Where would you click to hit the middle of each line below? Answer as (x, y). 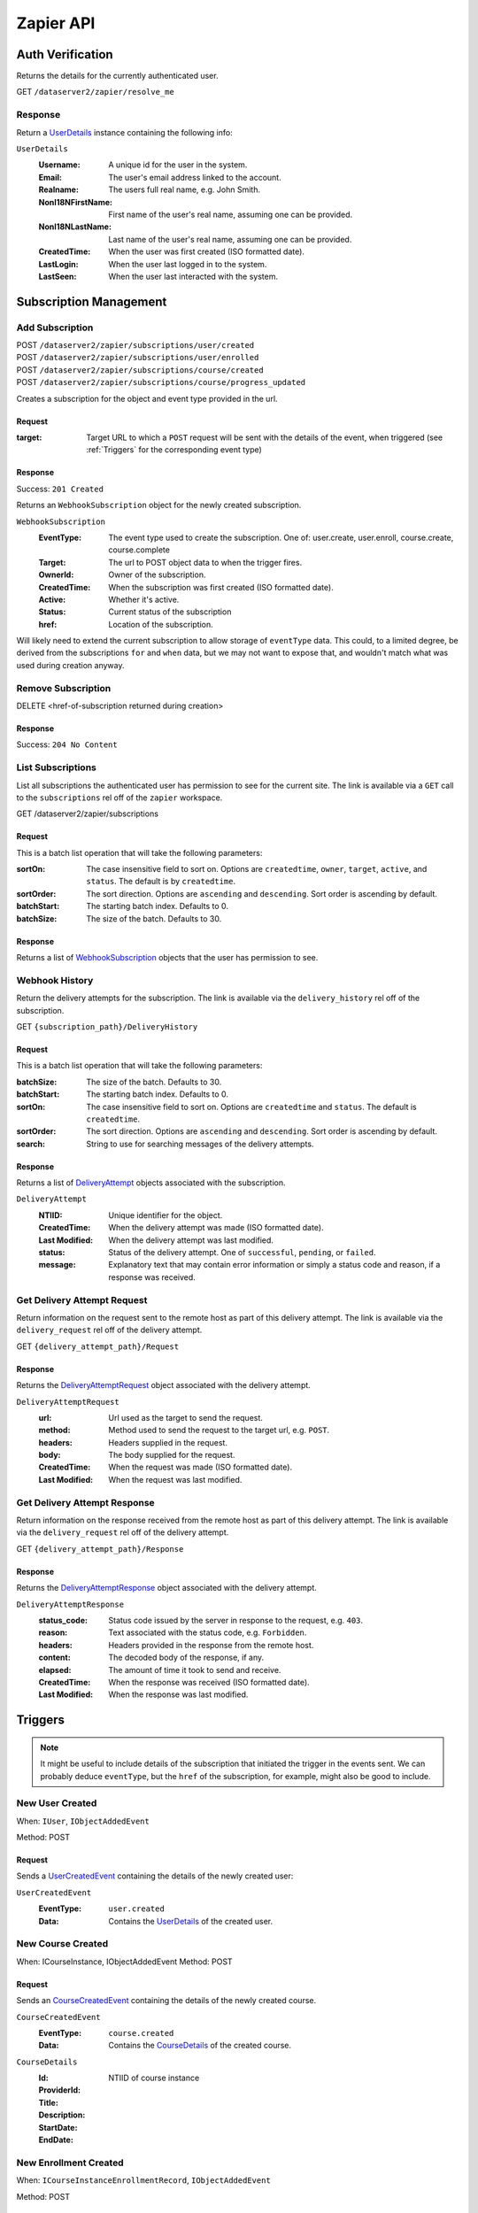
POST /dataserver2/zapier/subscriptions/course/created (140, 370)
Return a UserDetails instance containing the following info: (125, 132)
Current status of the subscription (170, 612)
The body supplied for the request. (172, 1455)
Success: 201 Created (60, 489)
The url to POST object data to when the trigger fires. (205, 562)
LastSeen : (58, 276)
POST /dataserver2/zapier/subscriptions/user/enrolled (138, 358)
